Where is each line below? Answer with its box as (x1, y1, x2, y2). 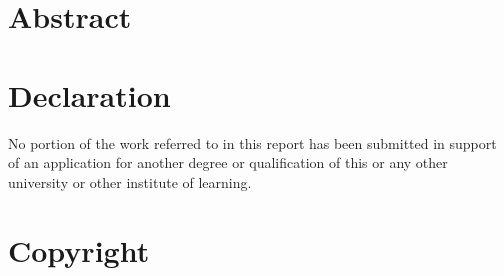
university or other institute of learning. (8, 171, 252, 192)
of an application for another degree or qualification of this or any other (8, 152, 448, 173)
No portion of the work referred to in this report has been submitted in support (8, 132, 497, 153)
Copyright (8, 230, 150, 271)
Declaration (8, 74, 171, 115)
